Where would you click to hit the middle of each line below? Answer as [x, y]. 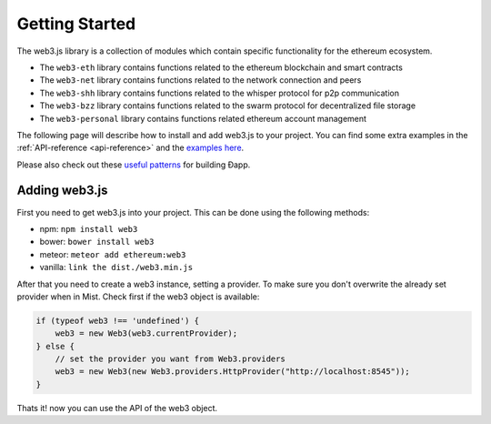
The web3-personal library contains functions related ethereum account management [203, 118]
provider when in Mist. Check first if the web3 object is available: [138, 297]
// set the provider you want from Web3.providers [170, 359]
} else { [55, 346]
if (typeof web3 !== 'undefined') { [118, 320]
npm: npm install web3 [89, 228]
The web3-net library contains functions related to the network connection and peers [200, 80]
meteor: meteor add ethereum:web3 [113, 254]
